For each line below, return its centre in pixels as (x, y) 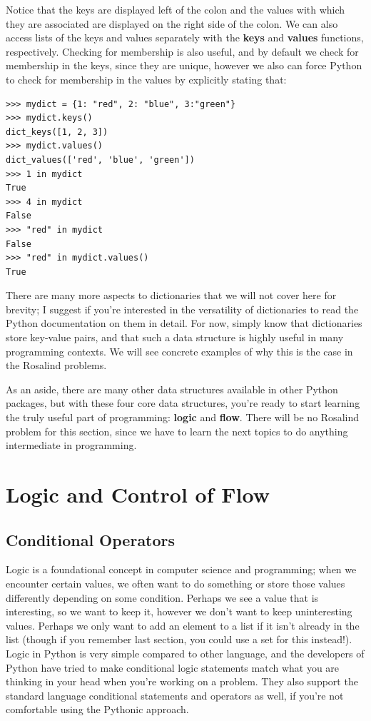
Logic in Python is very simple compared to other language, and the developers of (185, 653)
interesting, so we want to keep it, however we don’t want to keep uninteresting (179, 611)
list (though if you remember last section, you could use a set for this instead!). (179, 639)
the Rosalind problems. (56, 365)
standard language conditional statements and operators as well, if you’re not (175, 695)
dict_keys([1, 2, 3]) (57, 132)
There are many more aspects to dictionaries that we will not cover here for (171, 295)
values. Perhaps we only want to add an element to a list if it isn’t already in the (183, 625)
